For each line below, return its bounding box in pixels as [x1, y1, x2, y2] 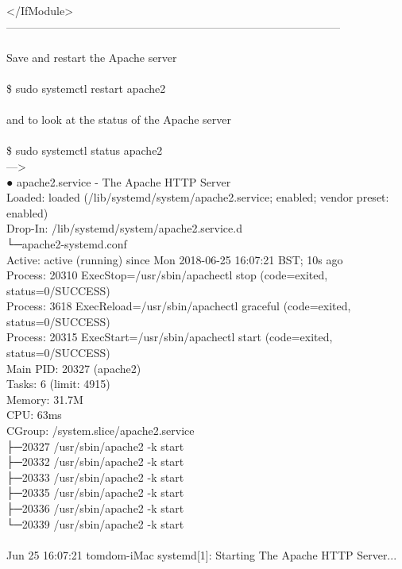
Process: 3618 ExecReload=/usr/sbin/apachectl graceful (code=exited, [6, 298, 351, 314]
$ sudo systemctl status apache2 [6, 142, 163, 159]
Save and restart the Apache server [6, 48, 177, 65]
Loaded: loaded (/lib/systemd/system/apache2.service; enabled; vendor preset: [6, 189, 389, 206]
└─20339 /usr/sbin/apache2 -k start [6, 515, 184, 532]
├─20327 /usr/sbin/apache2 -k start [6, 437, 184, 454]
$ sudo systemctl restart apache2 [6, 79, 166, 96]
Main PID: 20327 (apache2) [6, 359, 141, 376]
